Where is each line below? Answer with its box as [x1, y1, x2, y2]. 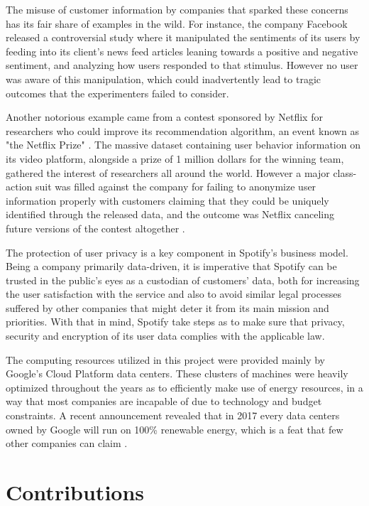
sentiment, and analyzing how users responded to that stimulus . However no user [6, 58, 358, 72]
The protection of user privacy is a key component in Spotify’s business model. [6, 244, 348, 259]
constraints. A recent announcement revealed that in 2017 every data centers [6, 408, 340, 423]
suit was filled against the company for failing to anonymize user [35, 179, 316, 194]
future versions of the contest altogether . [6, 220, 185, 235]
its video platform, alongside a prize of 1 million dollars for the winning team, [6, 151, 344, 166]
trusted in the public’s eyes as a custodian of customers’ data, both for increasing [6, 272, 360, 287]
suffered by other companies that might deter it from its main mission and [6, 300, 329, 315]
